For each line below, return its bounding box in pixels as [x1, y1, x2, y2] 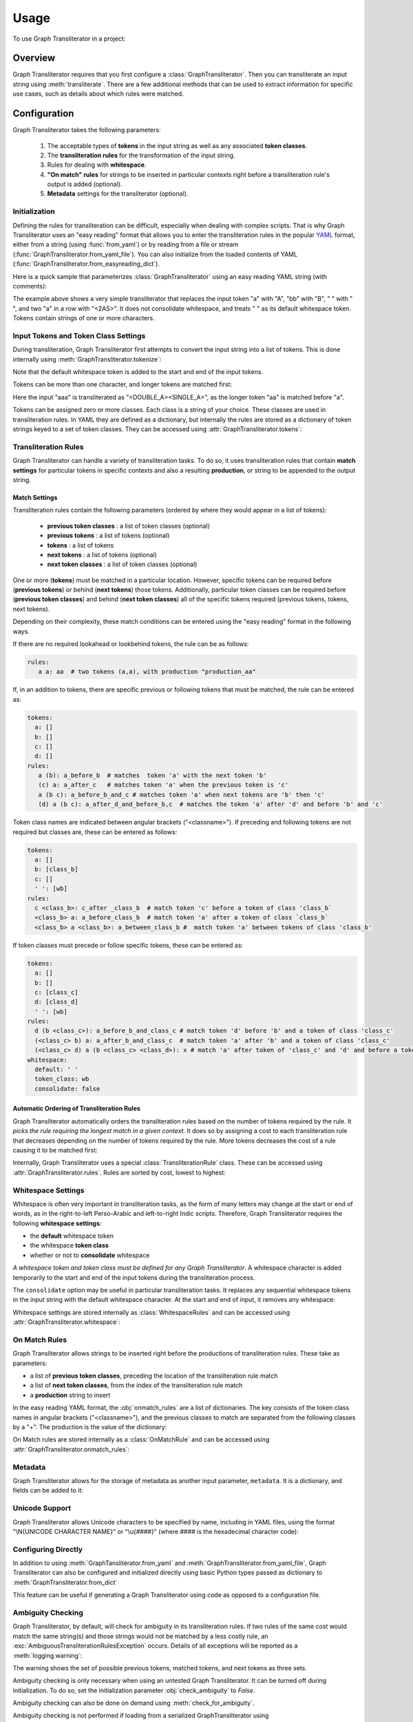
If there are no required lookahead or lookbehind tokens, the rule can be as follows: [12, 640, 249, 648]
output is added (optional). [47, 180, 123, 189]
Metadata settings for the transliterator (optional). [47, 189, 189, 198]
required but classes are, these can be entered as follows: [12, 827, 178, 836]
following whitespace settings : [12, 1219, 102, 1227]
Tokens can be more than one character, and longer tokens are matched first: [12, 380, 233, 388]
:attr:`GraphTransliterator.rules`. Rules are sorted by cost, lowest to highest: [12, 1168, 226, 1176]
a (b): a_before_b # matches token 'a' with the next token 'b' [38, 771, 267, 780]
